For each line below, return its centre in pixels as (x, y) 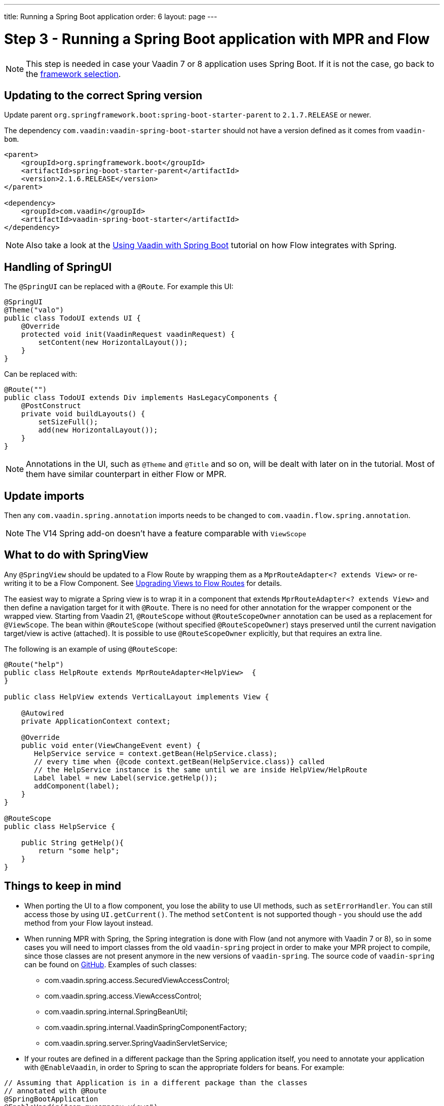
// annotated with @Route (55, 1091)
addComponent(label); (77, 786)
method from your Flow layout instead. (89, 923)
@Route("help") (34, 664)
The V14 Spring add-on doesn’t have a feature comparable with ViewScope (166, 534)
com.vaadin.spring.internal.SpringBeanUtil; (116, 1011)
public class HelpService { (60, 826)
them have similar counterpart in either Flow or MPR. (126, 474)
